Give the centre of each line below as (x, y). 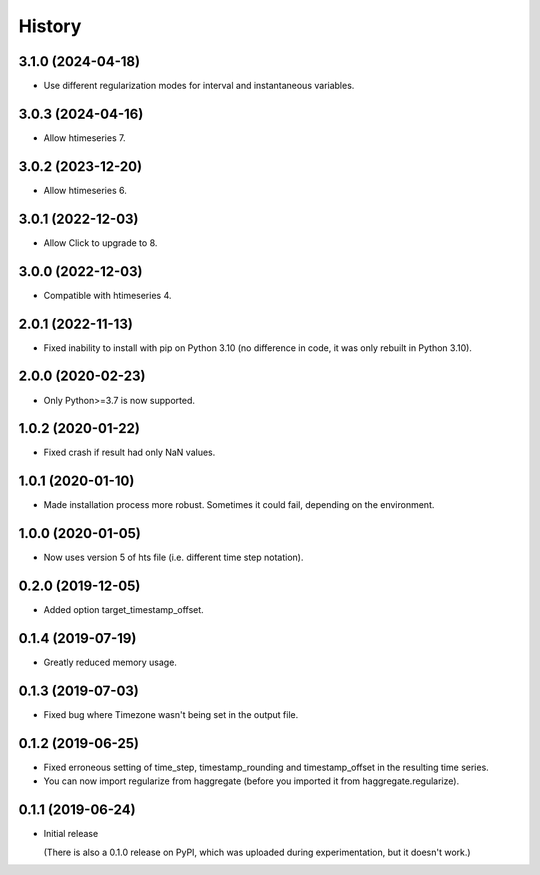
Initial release (71, 834)
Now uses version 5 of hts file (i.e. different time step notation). (173, 557)
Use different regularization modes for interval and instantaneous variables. (199, 86)
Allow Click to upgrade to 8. (100, 242)
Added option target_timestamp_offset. (123, 610)
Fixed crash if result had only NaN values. (129, 452)
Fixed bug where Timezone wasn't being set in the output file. (171, 714)
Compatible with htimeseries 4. (107, 295)
